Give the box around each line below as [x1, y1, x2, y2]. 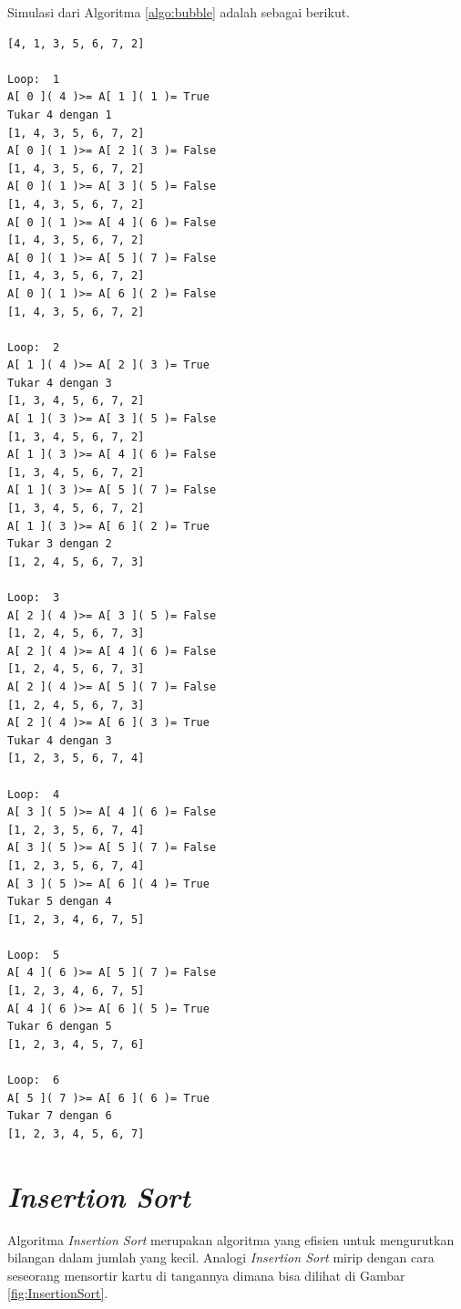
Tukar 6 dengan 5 [7, 1020, 112, 1034]
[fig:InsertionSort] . [7, 1283, 108, 1303]
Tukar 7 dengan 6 [7, 1109, 112, 1123]
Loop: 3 [7, 591, 60, 604]
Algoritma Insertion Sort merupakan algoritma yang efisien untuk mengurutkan [7, 1230, 455, 1249]
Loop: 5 [7, 948, 60, 961]
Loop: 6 [7, 1074, 60, 1087]
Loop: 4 [7, 787, 60, 801]
